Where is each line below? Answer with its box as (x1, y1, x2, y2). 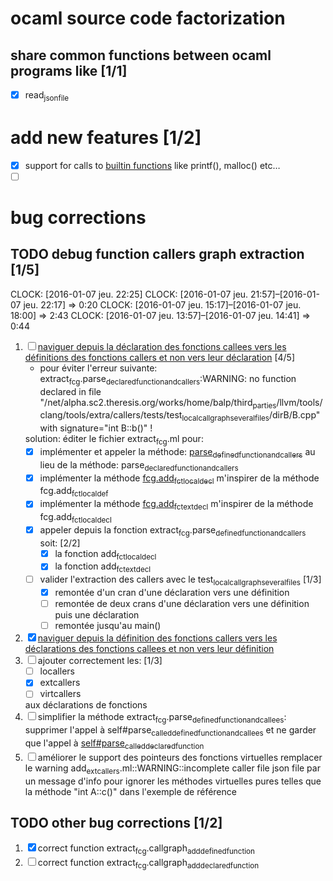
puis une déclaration (54, 609, 140, 621)
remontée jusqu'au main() (54, 620, 162, 632)
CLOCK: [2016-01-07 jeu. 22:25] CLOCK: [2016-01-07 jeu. (10, 288, 249, 300)
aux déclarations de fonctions (24, 699, 148, 711)
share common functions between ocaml (10, 47, 272, 64)
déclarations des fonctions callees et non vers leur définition (24, 643, 275, 655)
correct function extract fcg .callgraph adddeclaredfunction (37, 857, 260, 871)
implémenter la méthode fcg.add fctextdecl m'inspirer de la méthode (39, 498, 314, 512)
